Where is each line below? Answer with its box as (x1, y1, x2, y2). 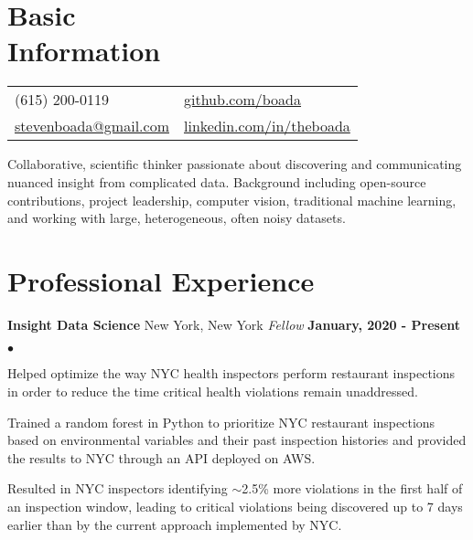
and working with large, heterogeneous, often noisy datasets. (7, 208, 346, 228)
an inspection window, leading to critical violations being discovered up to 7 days (7, 496, 463, 515)
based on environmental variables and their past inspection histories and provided (7, 430, 467, 450)
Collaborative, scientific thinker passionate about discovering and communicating (7, 154, 462, 174)
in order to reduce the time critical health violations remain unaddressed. (7, 382, 418, 400)
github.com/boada (183, 89, 302, 111)
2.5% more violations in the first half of (242, 479, 463, 498)
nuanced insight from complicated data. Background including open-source (7, 172, 426, 191)
